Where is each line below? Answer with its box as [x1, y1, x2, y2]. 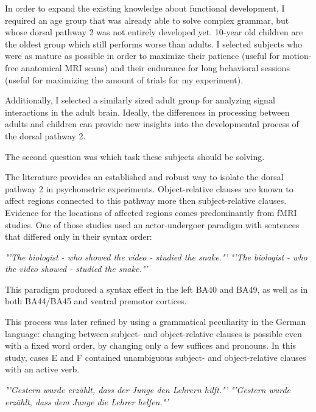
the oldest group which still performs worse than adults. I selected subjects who [5, 37, 303, 50]
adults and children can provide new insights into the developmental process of [5, 117, 299, 130]
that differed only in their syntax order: [5, 230, 152, 243]
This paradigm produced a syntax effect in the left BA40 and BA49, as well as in [5, 282, 308, 295]
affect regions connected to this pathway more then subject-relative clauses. [5, 194, 287, 207]
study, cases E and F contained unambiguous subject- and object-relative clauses [5, 351, 306, 363]
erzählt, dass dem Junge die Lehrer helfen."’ [5, 395, 169, 408]
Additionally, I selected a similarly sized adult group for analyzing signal [5, 94, 275, 106]
